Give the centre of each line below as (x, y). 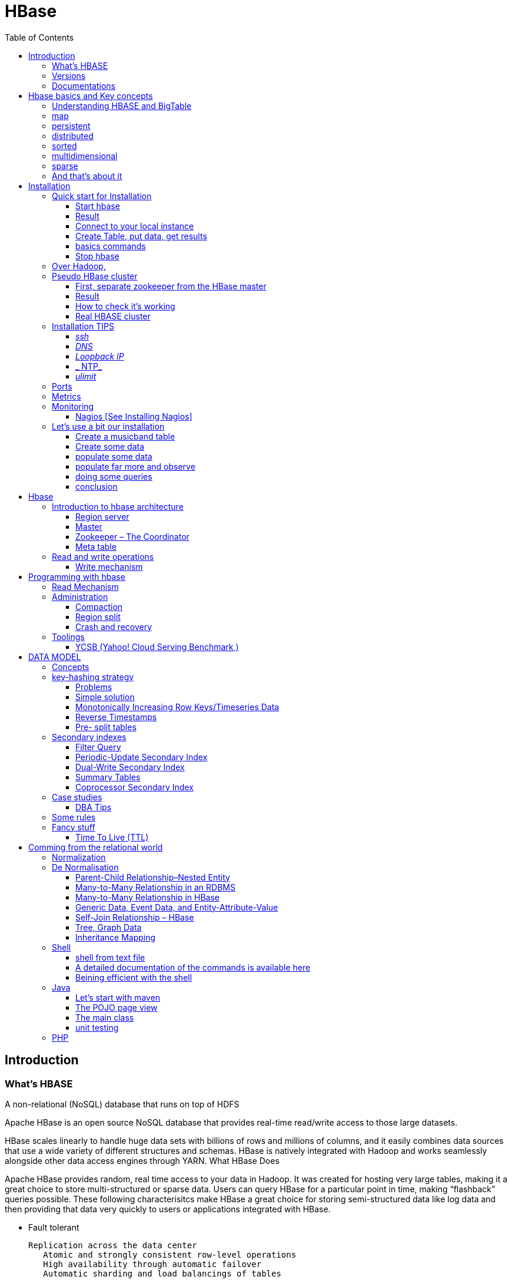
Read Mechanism (85, 586)
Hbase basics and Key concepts (91, 95)
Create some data (110, 446)
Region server (102, 516)
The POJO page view (117, 1007)
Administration (80, 596)
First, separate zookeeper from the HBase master (171, 286)
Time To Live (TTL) (112, 837)
